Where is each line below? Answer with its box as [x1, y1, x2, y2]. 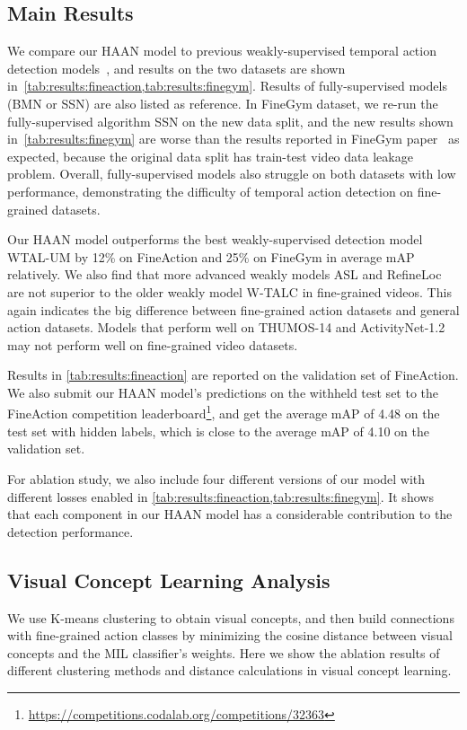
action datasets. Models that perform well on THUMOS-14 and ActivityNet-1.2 [7, 318, 445, 337]
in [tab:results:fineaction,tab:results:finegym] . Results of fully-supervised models [7, 76, 447, 95]
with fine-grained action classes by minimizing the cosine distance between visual [7, 626, 453, 645]
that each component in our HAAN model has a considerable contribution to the [7, 505, 453, 523]
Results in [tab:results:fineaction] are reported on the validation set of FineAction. [7, 365, 459, 384]
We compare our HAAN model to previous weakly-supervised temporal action [7, 41, 436, 60]
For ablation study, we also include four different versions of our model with [7, 469, 426, 488]
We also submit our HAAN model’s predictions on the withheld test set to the [7, 383, 439, 401]
